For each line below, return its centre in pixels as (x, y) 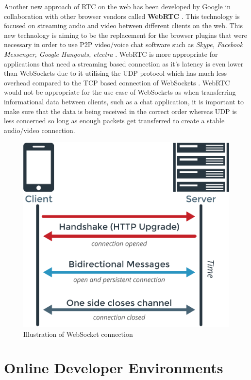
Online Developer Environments (114, 367)
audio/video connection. (40, 130)
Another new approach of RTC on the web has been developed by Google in (117, 6)
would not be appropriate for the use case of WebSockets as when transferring (120, 92)
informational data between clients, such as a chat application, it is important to (124, 101)
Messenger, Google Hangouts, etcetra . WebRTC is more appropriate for (111, 54)
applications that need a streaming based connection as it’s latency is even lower (124, 63)
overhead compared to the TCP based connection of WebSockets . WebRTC (117, 82)
